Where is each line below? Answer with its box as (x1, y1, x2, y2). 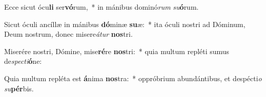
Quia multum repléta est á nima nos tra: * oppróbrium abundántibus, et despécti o (4, 72, 262, 83)
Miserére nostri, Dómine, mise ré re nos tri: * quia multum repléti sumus (4, 45, 230, 56)
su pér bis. (4, 83, 34, 93)
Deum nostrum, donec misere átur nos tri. (4, 29, 133, 39)
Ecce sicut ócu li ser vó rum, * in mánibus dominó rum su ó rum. (4, 2, 199, 12)
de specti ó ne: (4, 56, 42, 66)
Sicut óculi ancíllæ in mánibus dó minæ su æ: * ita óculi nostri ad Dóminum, (4, 18, 245, 29)
